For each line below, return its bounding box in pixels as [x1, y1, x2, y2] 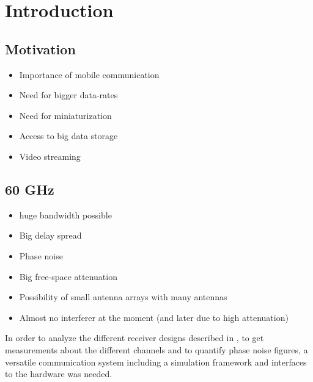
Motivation [5, 39, 76, 58]
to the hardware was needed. [5, 367, 112, 380]
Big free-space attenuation [19, 270, 117, 283]
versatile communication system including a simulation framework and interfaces [5, 355, 307, 368]
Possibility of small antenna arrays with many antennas [19, 290, 227, 303]
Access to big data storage [19, 129, 118, 142]
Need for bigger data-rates [19, 88, 118, 101]
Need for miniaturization [19, 109, 112, 121]
